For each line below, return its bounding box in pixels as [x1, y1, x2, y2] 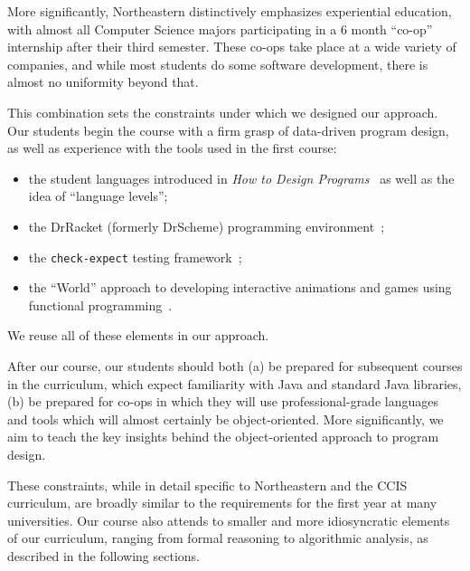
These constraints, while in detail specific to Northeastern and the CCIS [7, 475, 408, 494]
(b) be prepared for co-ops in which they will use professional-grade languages [7, 392, 438, 411]
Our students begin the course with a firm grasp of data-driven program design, [7, 120, 449, 139]
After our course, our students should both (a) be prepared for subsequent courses [7, 356, 463, 375]
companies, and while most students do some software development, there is [7, 54, 428, 73]
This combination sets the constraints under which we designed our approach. [7, 102, 438, 121]
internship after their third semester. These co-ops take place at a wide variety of [7, 37, 456, 56]
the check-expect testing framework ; [28, 247, 242, 266]
